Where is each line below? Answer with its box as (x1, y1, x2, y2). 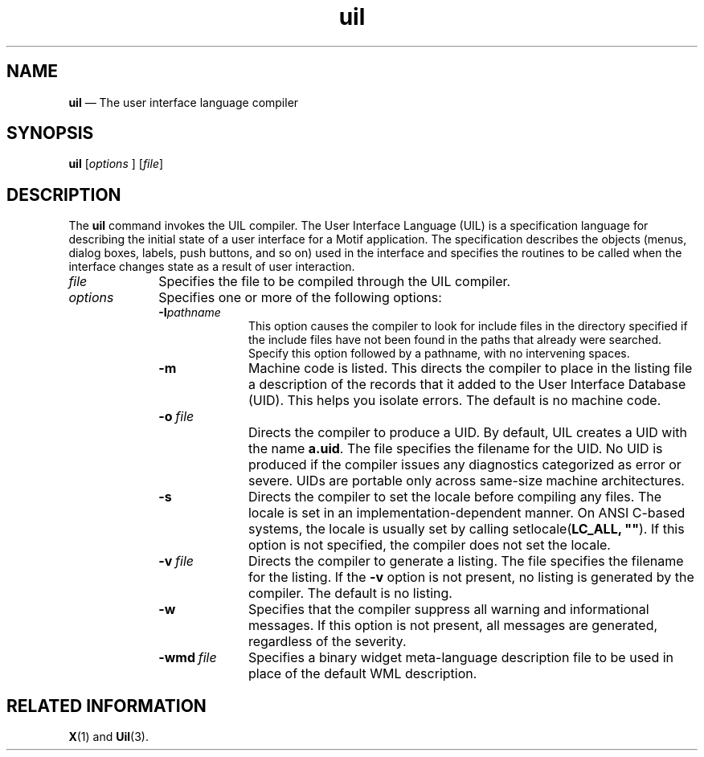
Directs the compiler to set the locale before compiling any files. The (248, 489, 662, 505)
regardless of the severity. (248, 633, 407, 650)
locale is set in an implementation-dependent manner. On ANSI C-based (248, 505, 686, 522)
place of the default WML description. (248, 665, 477, 682)
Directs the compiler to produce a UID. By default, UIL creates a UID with (248, 424, 688, 441)
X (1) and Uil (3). (68, 730, 149, 744)
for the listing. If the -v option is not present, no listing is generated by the (248, 569, 694, 586)
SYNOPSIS (6, 123, 94, 144)
